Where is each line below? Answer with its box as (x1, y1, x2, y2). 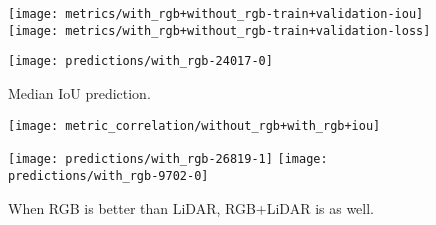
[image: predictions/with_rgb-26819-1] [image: (8, 152, 328, 167)
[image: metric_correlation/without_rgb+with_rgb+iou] (8, 118, 381, 133)
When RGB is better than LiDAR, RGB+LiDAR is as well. (8, 197, 374, 218)
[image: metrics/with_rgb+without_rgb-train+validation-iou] (8, 7, 424, 21)
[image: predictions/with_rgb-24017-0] (8, 54, 273, 69)
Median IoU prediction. (8, 82, 151, 103)
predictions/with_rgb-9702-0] (8, 168, 209, 183)
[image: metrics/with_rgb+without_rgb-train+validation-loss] (8, 23, 431, 38)
